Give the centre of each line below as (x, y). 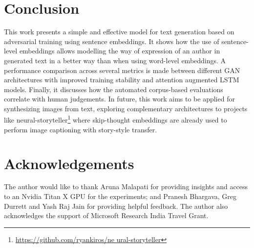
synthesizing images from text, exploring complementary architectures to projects (126, 108)
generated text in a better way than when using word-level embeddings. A (115, 60)
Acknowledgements (69, 163)
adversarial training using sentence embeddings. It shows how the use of (112, 41)
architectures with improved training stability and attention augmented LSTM (122, 80)
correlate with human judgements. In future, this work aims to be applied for (119, 99)
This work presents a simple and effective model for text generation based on (119, 32)
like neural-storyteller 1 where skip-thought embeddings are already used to (116, 119)
